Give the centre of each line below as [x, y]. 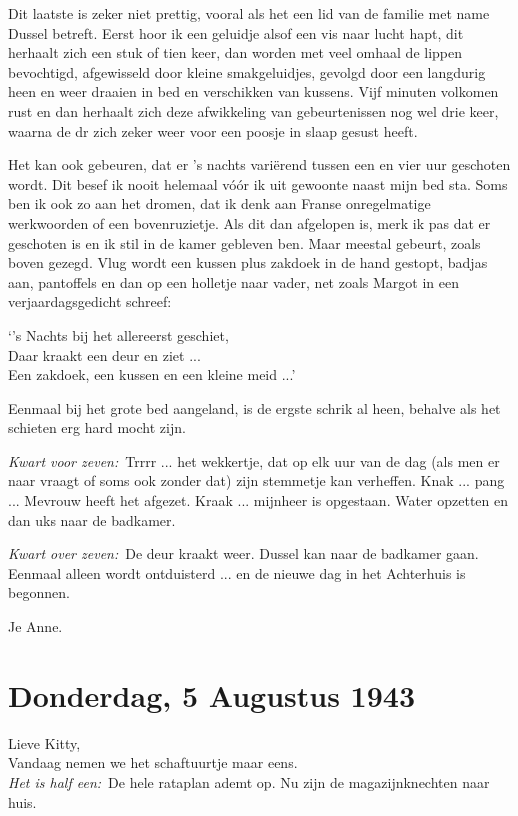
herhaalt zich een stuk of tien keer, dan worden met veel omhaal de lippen [235, 52]
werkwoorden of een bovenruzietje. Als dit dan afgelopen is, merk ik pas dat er [249, 222]
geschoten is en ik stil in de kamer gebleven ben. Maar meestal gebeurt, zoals [244, 242]
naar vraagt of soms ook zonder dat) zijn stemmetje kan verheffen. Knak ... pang [256, 480]
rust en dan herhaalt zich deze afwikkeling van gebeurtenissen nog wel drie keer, [253, 110]
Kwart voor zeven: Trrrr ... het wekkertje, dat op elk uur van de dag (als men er [254, 460]
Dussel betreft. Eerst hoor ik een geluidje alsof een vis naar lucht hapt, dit [236, 32]
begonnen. [39, 592]
